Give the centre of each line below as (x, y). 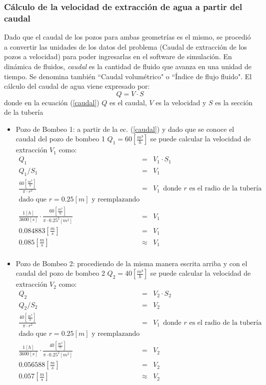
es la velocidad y (181, 102)
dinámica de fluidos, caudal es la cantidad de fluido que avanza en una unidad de (128, 66)
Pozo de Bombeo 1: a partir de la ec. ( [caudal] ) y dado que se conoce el (125, 129)
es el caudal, (128, 102)
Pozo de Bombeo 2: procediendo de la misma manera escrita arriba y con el (131, 263)
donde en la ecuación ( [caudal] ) (52, 102)
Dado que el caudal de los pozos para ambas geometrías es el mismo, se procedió (127, 37)
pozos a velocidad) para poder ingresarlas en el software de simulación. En (118, 56)
